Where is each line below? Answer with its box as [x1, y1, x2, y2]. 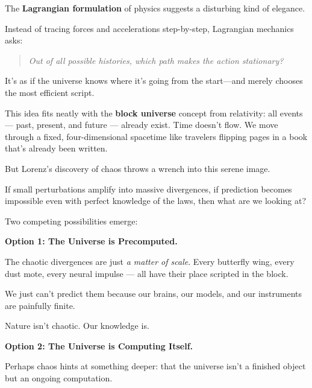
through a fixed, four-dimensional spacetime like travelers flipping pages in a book [5, 130, 308, 142]
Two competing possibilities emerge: [5, 214, 138, 227]
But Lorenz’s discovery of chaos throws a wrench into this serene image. [5, 162, 270, 174]
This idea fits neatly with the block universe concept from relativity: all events [5, 106, 303, 119]
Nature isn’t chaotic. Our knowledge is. [5, 319, 149, 332]
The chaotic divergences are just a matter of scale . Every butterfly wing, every [5, 255, 295, 267]
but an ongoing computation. [5, 372, 113, 384]
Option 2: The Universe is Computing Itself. [5, 339, 193, 352]
